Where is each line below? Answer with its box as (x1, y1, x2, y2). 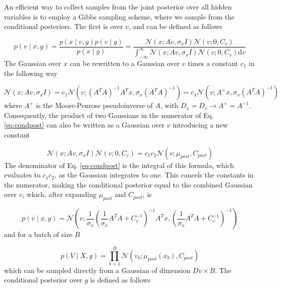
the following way (4, 67, 57, 78)
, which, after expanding (22, 189, 97, 199)
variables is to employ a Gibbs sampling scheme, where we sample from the (4, 11, 235, 21)
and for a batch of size (4, 229, 72, 239)
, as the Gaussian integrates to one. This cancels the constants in (54, 169, 254, 180)
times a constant (187, 57, 238, 68)
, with (160, 100, 178, 110)
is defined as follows (90, 274, 151, 285)
